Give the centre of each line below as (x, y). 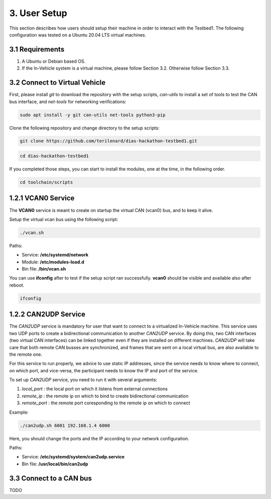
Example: (19, 412)
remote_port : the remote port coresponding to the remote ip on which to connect (106, 403)
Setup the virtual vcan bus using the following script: (64, 219)
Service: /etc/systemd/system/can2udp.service (73, 457)
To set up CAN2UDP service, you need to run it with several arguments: (83, 380)
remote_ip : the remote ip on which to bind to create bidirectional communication (105, 396)
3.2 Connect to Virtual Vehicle (57, 83)
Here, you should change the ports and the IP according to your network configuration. (99, 438)
